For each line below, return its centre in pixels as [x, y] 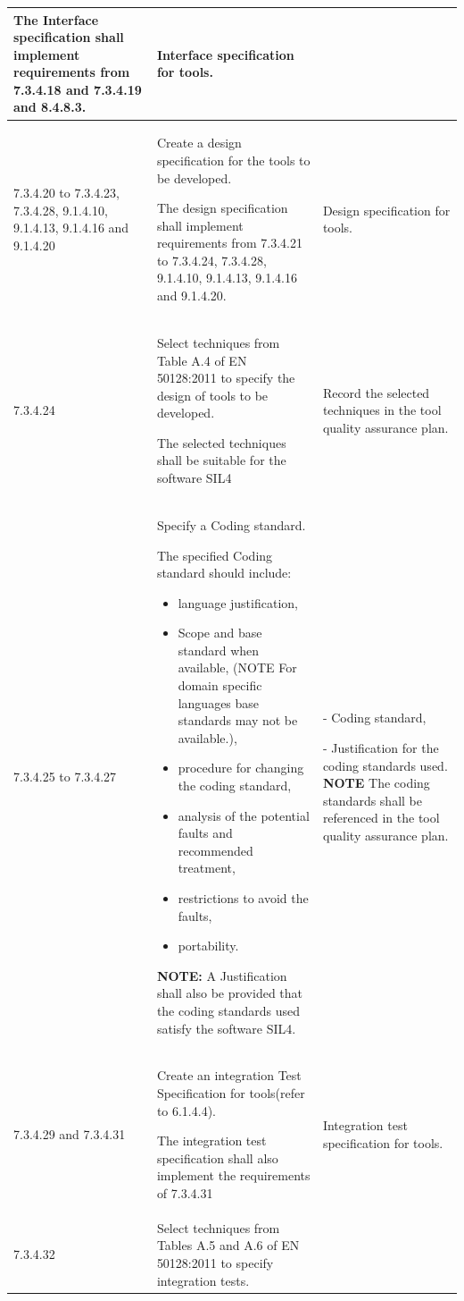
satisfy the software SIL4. [226, 1028]
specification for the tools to [233, 160]
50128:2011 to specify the [226, 378]
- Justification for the [381, 748]
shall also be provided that [230, 993]
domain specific [220, 685]
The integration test [211, 1140]
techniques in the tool [382, 410]
